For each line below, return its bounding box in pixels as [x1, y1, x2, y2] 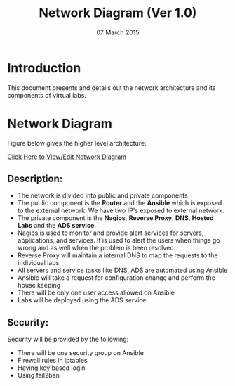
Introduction [7, 60, 81, 76]
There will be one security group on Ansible [17, 349, 144, 357]
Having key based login [17, 364, 86, 372]
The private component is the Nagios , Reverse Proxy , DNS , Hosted [17, 214, 214, 222]
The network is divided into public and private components [17, 191, 188, 200]
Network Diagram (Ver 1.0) [39, 5, 197, 21]
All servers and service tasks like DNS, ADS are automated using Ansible [17, 266, 228, 275]
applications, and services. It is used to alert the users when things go [17, 236, 220, 245]
